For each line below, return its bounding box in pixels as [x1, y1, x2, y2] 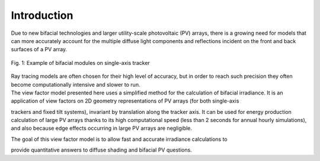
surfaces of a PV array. [11, 46, 68, 53]
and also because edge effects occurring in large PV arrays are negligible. [11, 124, 193, 132]
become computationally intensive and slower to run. [11, 81, 140, 88]
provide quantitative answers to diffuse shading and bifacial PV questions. [11, 146, 192, 153]
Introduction [11, 9, 73, 22]
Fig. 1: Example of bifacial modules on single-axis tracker [11, 59, 151, 66]
